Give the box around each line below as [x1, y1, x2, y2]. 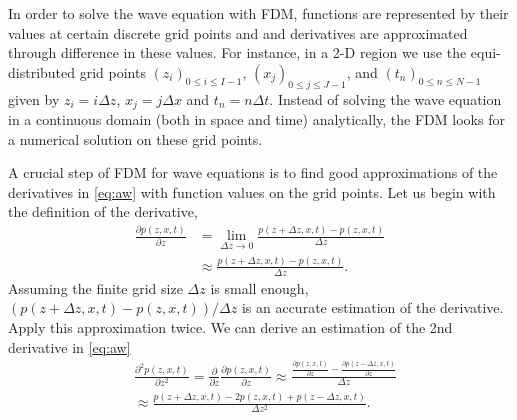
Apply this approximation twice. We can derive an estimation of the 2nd [8, 316, 453, 337]
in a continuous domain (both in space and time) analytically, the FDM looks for [8, 109, 505, 130]
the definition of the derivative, [8, 201, 198, 222]
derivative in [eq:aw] [8, 336, 131, 357]
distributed [8, 61, 76, 82]
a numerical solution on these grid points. [8, 128, 263, 149]
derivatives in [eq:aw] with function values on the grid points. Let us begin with [8, 181, 496, 202]
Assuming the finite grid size [8, 277, 183, 298]
